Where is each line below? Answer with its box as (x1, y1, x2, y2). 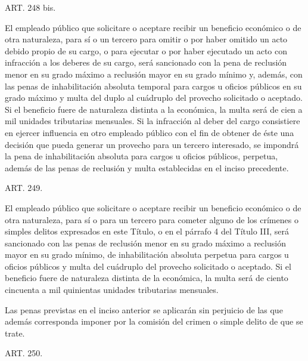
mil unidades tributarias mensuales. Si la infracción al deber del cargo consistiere (5, 115, 300, 127)
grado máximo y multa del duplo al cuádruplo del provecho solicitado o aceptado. (5, 91, 303, 104)
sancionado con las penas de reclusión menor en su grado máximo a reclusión (5, 236, 286, 249)
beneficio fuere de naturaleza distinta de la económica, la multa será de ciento (5, 271, 288, 284)
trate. (5, 326, 25, 339)
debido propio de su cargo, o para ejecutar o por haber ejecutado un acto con (5, 44, 287, 57)
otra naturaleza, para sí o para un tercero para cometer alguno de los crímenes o (5, 213, 298, 226)
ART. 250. (5, 347, 43, 359)
